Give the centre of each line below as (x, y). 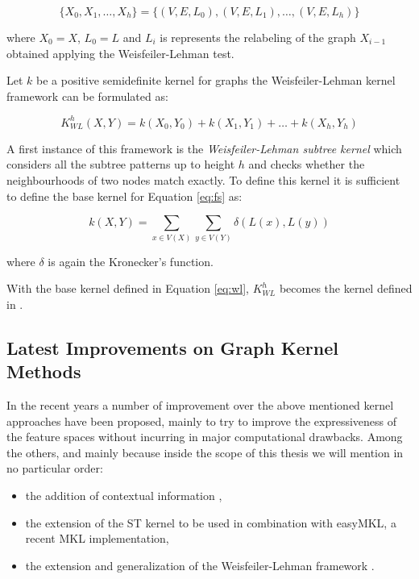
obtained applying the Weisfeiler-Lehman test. (120, 53)
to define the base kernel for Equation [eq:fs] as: (124, 196)
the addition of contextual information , (124, 495)
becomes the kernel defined (346, 288)
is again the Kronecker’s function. (131, 261)
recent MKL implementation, (97, 538)
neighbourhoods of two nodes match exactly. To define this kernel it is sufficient (203, 180)
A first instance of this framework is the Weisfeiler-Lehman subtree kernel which (204, 148)
